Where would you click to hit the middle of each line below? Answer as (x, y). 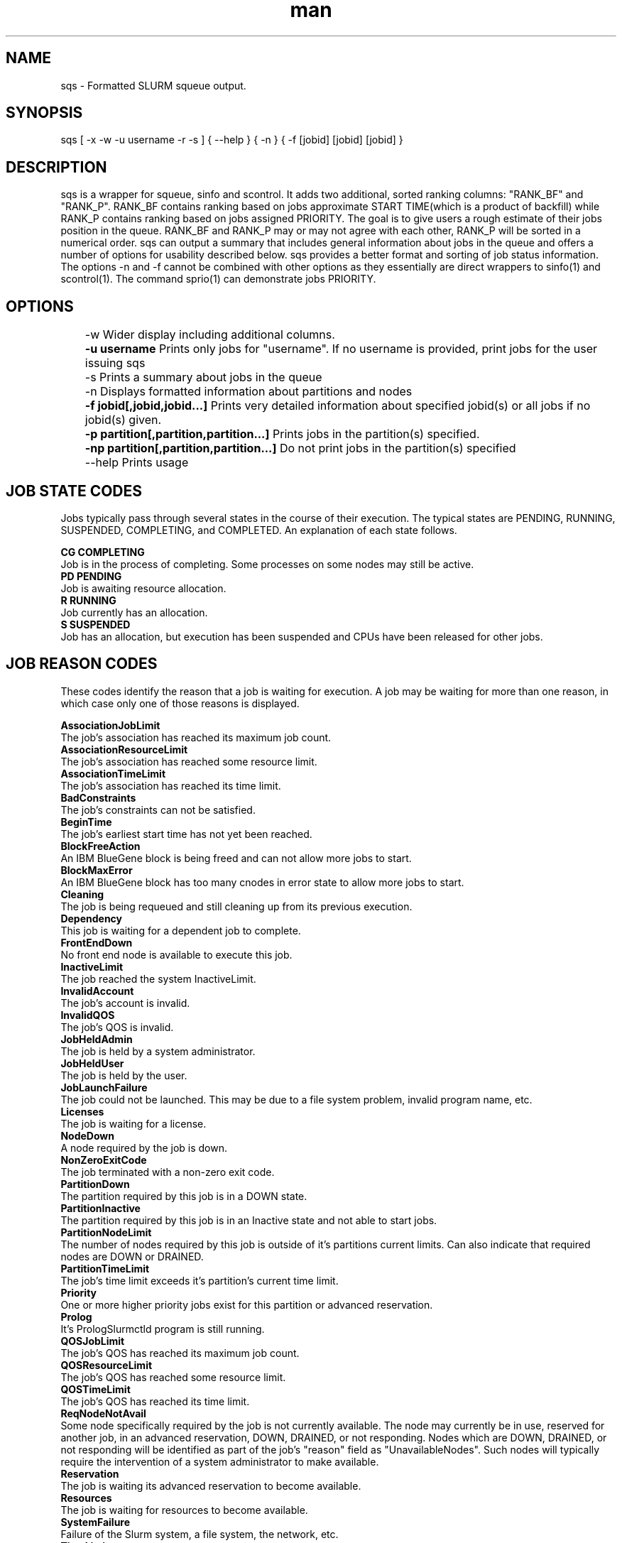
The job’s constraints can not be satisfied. (158, 809)
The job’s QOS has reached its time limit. (155, 1401)
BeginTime (86, 822)
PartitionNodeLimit (106, 1232)
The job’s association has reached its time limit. (171, 785)
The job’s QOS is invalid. (117, 1027)
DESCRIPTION (56, 167)
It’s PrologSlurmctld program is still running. (163, 1329)
